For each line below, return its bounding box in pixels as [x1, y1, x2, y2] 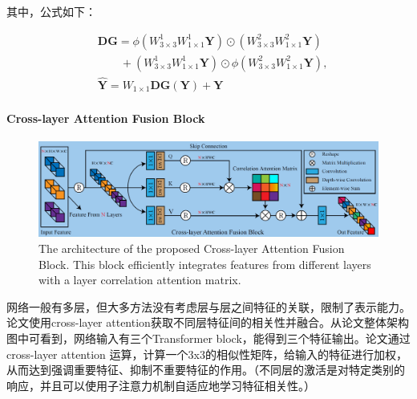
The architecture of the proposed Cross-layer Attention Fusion [38, 239, 345, 256]
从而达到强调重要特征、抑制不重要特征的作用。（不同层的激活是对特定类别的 [6, 361, 405, 378]
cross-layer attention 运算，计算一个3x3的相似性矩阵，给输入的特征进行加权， [6, 345, 407, 362]
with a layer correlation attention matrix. [38, 271, 241, 288]
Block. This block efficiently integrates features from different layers [38, 255, 371, 272]
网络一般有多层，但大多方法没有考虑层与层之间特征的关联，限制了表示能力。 [6, 298, 411, 315]
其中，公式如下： [6, 3, 96, 19]
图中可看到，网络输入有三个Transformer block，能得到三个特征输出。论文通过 [6, 329, 411, 346]
